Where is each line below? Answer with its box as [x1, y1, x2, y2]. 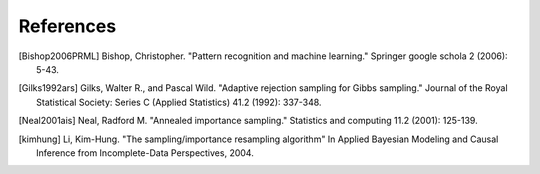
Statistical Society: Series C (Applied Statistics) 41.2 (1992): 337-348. [36, 96, 322, 108]
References [18, 15, 117, 37]
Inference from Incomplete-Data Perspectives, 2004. [36, 146, 254, 159]
